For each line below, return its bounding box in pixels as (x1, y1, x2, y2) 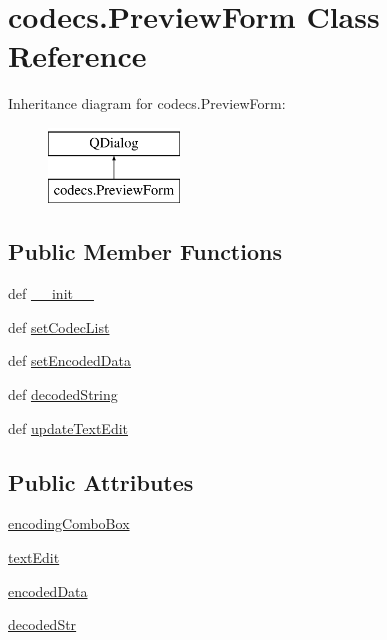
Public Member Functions (8, 236, 282, 267)
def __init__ (8, 283, 94, 304)
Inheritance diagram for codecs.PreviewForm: (8, 93, 286, 114)
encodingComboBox (8, 513, 130, 534)
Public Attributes (8, 466, 194, 497)
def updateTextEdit (8, 417, 129, 438)
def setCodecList (8, 316, 110, 337)
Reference (8, 35, 147, 76)
